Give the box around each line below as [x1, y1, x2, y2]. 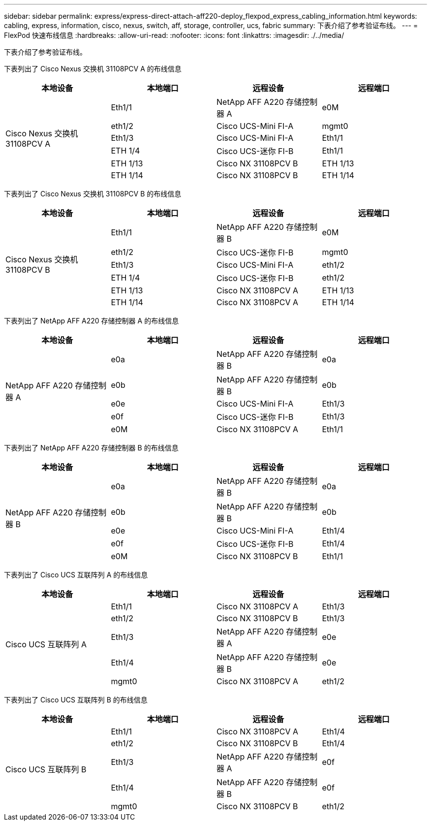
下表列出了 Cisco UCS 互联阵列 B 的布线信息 [4, 696, 148, 704]
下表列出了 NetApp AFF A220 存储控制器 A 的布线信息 [4, 317, 179, 325]
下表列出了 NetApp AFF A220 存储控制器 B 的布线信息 [4, 444, 179, 452]
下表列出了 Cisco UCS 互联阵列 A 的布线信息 [4, 571, 148, 579]
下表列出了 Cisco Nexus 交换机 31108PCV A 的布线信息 [4, 64, 182, 73]
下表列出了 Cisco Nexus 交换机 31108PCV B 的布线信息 [4, 190, 182, 198]
